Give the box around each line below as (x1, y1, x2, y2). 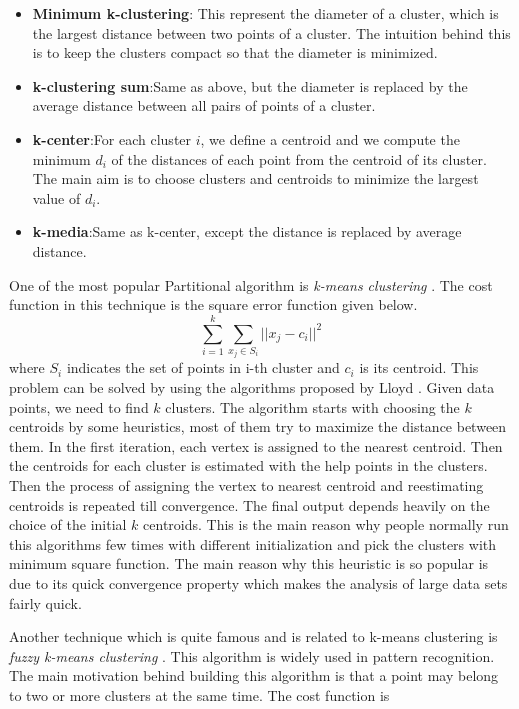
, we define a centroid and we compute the (200, 128, 460, 149)
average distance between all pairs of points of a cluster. (32, 95, 376, 116)
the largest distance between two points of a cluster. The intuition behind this (32, 22, 511, 43)
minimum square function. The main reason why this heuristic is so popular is (9, 553, 489, 574)
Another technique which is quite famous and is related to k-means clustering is (9, 626, 498, 647)
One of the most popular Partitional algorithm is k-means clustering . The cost (9, 274, 493, 295)
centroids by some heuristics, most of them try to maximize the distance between (9, 416, 507, 437)
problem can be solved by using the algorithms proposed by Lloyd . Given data (9, 377, 495, 398)
